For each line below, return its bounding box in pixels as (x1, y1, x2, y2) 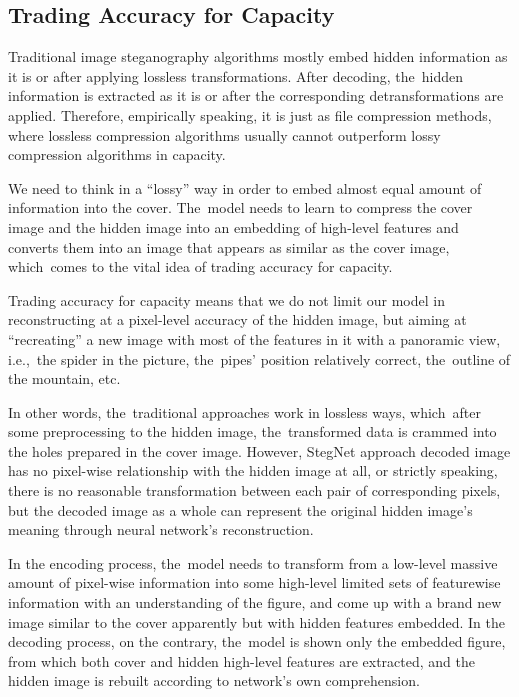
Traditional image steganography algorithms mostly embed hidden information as (8, 46, 508, 67)
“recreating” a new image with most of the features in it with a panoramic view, (8, 328, 501, 349)
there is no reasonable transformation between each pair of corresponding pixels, (8, 480, 501, 501)
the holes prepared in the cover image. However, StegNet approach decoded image (8, 440, 511, 461)
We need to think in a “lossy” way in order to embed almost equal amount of (8, 177, 482, 198)
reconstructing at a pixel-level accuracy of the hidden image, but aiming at (8, 309, 467, 330)
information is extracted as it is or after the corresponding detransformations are (8, 85, 504, 106)
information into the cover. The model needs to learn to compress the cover (8, 197, 473, 218)
